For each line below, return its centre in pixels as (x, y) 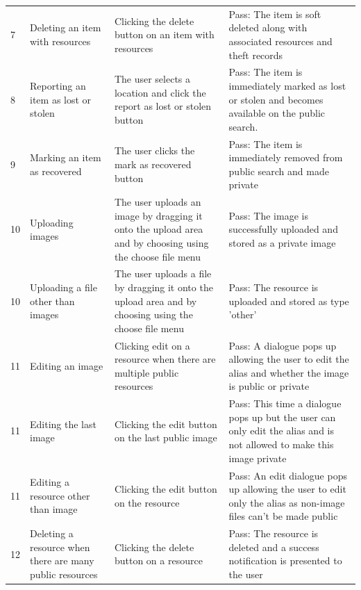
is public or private (269, 386)
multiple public (146, 372)
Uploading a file (64, 287)
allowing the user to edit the (289, 359)
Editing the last (63, 424)
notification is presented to (285, 560)
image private (258, 458)
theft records (256, 55)
